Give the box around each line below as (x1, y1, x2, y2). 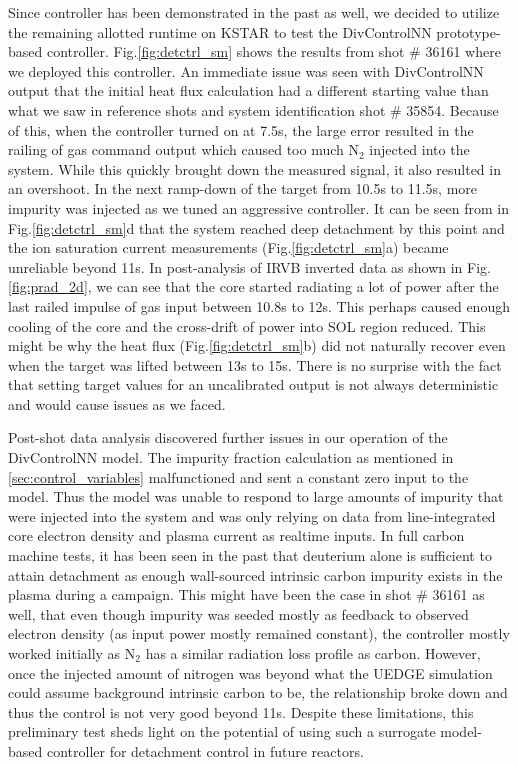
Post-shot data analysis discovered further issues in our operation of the (8, 427, 448, 448)
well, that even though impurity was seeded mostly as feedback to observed (8, 603, 469, 624)
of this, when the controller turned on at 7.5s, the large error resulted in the (8, 119, 474, 140)
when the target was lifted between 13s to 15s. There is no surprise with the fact (8, 354, 502, 375)
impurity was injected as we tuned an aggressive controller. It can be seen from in (8, 197, 510, 218)
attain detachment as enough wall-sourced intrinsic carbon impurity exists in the (8, 564, 503, 585)
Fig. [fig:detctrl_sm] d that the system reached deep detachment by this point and (8, 217, 505, 238)
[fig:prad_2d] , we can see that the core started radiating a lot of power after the (8, 276, 499, 297)
